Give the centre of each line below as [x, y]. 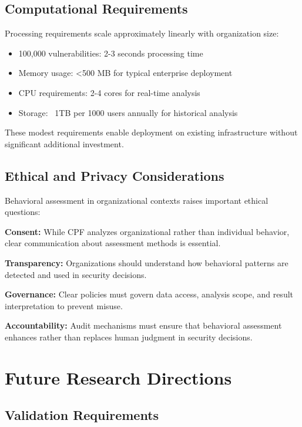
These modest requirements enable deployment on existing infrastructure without [151, 132]
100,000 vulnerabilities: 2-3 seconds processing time [111, 53]
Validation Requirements [82, 415]
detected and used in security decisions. [76, 274]
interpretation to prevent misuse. [64, 305]
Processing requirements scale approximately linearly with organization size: [142, 33]
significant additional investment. [64, 143]
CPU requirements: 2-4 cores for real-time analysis [109, 92]
